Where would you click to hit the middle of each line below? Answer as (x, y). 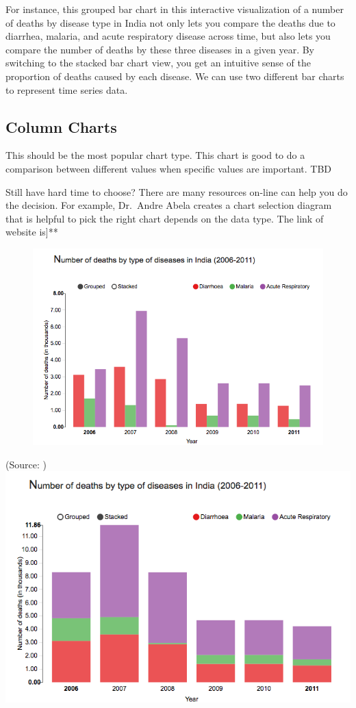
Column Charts (61, 126)
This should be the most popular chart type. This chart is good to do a (155, 155)
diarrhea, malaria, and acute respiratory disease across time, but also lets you (168, 36)
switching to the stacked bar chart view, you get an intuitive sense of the (158, 63)
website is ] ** (32, 232)
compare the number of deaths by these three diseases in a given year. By (160, 49)
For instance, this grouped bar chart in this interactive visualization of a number (175, 9)
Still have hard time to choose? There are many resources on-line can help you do (177, 191)
